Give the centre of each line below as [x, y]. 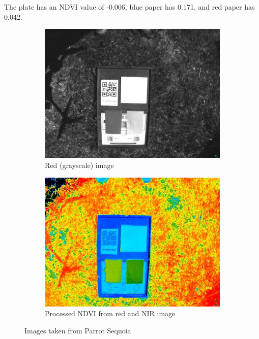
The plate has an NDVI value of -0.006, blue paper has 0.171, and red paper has [129, 7]
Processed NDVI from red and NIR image [110, 313]
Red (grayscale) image [79, 165]
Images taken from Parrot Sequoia [78, 330]
